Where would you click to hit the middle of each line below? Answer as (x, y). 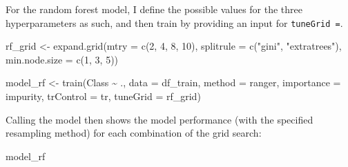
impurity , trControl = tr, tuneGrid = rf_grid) (103, 96)
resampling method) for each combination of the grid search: (134, 133)
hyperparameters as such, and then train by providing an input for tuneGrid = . (174, 22)
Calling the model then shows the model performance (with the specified (159, 119)
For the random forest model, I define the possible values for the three (154, 9)
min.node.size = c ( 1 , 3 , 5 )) (62, 59)
